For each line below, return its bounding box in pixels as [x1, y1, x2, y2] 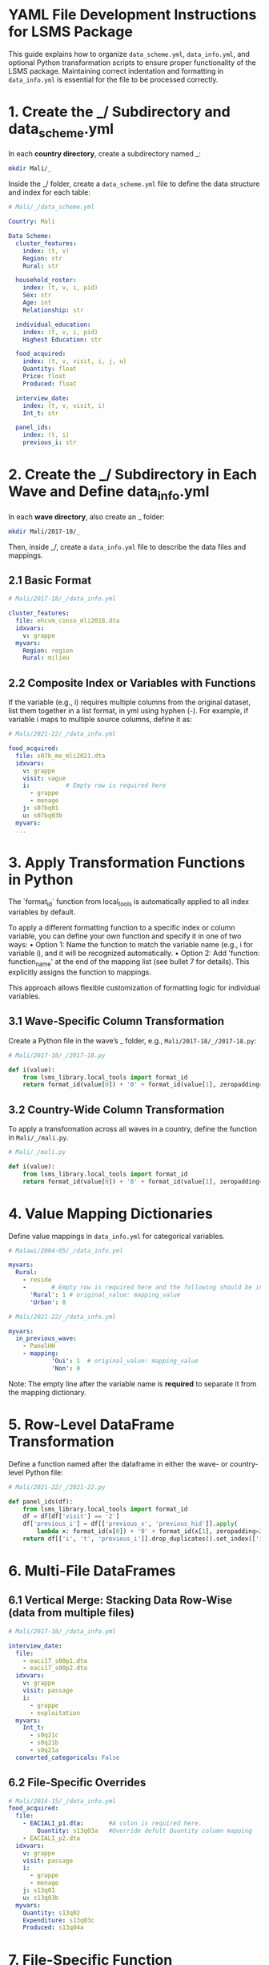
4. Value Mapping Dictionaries [8, 1204, 214, 1223]
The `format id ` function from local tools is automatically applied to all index [8, 897, 250, 909]
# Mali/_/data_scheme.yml [8, 203, 94, 212]
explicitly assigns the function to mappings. [8, 967, 152, 977]
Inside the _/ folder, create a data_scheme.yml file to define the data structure [8, 179, 260, 189]
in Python [8, 870, 74, 889]
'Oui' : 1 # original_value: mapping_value [50, 1357, 199, 1366]
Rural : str [22, 262, 59, 270]
